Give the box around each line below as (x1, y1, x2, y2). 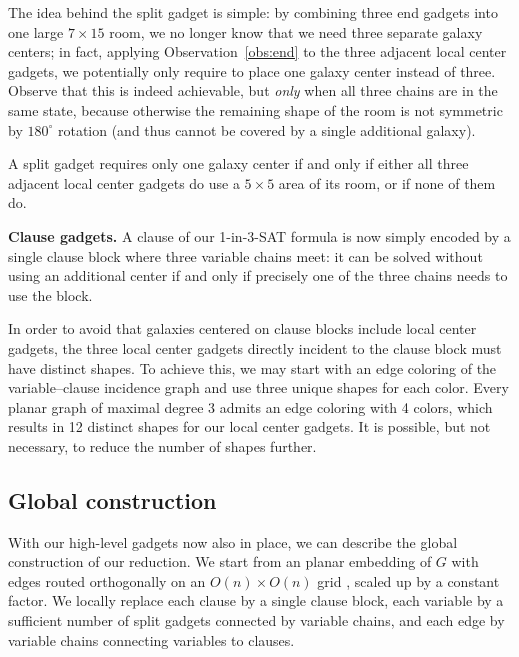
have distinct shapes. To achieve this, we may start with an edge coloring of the (8, 357, 497, 378)
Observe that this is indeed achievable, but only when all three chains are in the (8, 80, 498, 101)
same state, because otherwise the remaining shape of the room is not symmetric (8, 99, 503, 120)
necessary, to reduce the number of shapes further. (8, 435, 317, 456)
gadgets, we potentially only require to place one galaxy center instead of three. (8, 60, 496, 81)
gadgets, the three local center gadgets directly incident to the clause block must (8, 337, 502, 358)
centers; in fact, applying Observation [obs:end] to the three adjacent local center (8, 41, 507, 62)
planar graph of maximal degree (8, 396, 204, 417)
